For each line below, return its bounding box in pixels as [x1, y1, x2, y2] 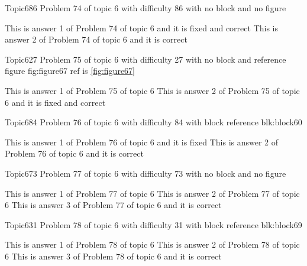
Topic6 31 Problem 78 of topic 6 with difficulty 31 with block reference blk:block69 [5, 218, 302, 231]
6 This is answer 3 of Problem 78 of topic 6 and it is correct [5, 249, 222, 262]
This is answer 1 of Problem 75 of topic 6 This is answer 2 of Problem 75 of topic [5, 84, 300, 96]
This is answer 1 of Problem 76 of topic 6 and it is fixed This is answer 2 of [5, 135, 279, 148]
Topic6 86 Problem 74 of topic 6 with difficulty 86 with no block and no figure [5, 2, 286, 14]
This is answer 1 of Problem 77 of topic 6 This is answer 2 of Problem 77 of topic [5, 187, 300, 199]
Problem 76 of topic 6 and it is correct [5, 147, 144, 160]
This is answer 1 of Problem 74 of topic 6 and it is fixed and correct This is [5, 21, 278, 34]
